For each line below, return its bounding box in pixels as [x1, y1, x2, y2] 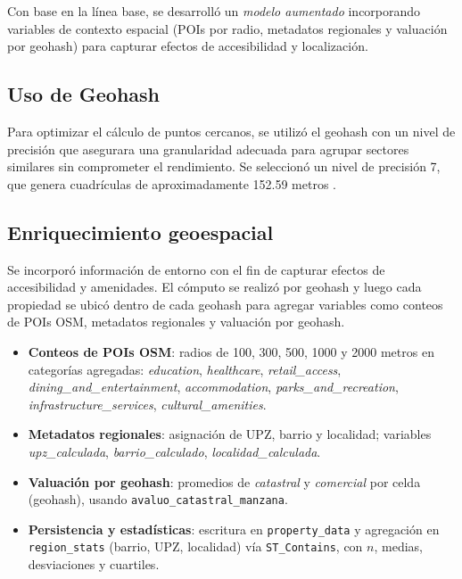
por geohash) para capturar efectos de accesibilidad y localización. [7, 37, 368, 55]
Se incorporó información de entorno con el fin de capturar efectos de [7, 260, 385, 278]
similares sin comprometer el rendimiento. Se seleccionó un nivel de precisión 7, [7, 157, 441, 176]
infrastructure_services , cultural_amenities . [28, 394, 267, 413]
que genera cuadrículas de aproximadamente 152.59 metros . [7, 174, 336, 193]
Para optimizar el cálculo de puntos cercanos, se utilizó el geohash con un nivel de [7, 121, 456, 140]
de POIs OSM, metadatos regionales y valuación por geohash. [7, 312, 345, 331]
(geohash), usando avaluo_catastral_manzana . [28, 490, 288, 509]
